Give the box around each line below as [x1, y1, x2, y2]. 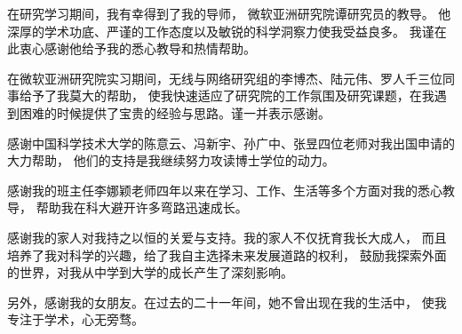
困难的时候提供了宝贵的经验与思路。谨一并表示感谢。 [19, 103, 331, 122]
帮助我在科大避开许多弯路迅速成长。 [36, 198, 248, 217]
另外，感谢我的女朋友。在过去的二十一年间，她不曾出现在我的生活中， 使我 [7, 292, 447, 311]
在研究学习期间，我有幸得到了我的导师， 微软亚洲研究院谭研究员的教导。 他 [7, 4, 451, 22]
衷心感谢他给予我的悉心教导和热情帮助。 [19, 39, 256, 58]
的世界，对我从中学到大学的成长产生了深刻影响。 [7, 263, 293, 282]
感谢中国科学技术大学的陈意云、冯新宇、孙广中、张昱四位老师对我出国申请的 [7, 133, 455, 152]
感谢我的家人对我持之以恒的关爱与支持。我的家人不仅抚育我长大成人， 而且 [7, 227, 447, 246]
